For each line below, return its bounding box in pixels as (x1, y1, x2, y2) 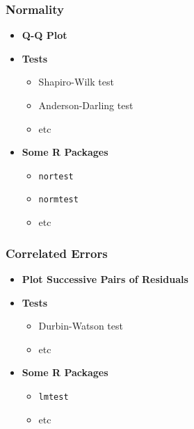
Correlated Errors (6, 244, 108, 261)
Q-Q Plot (22, 28, 67, 42)
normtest (38, 195, 79, 205)
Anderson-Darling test (38, 98, 134, 112)
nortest (38, 171, 74, 181)
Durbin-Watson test (38, 318, 123, 333)
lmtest (38, 391, 69, 402)
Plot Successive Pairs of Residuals (22, 271, 188, 286)
